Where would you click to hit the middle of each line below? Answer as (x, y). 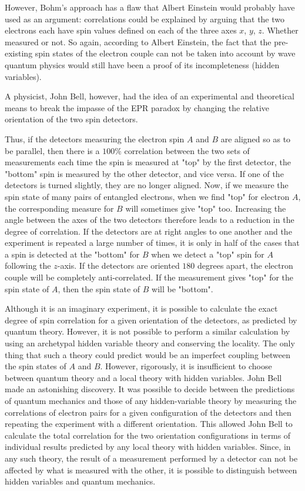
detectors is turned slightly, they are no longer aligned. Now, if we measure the (147, 185)
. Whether (280, 30)
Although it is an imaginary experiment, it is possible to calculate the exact (141, 308)
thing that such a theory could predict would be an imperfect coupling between (148, 354)
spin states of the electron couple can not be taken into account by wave (165, 53)
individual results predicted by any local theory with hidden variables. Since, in (148, 447)
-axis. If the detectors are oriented (118, 265)
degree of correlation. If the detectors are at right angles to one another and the (148, 231)
